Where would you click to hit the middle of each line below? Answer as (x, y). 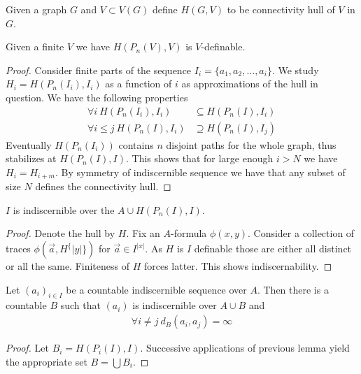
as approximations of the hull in (250, 84)
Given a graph (36, 9)
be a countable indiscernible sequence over (156, 289)
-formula (189, 233)
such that (80, 305)
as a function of (139, 84)
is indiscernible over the (64, 209)
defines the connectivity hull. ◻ (103, 186)
